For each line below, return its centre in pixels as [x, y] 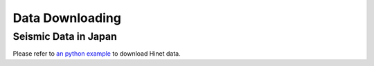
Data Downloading [67, 18]
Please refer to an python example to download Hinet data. [97, 54]
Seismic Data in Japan [65, 36]
